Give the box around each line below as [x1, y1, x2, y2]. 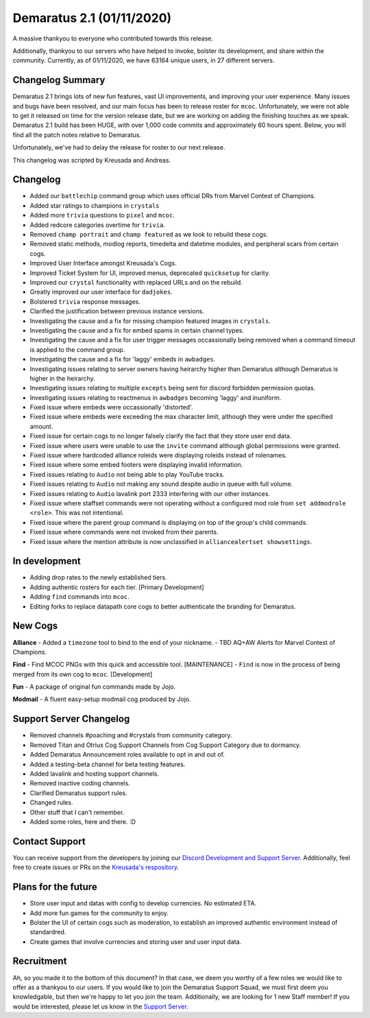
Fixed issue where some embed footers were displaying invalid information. [29, 460, 243, 469]
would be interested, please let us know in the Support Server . [12, 1002, 188, 1010]
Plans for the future [12, 881, 97, 893]
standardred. [29, 928, 66, 936]
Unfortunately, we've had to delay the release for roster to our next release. [12, 143, 225, 152]
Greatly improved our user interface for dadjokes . [29, 288, 173, 296]
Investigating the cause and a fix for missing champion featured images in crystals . [29, 316, 271, 325]
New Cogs [12, 620, 58, 632]
